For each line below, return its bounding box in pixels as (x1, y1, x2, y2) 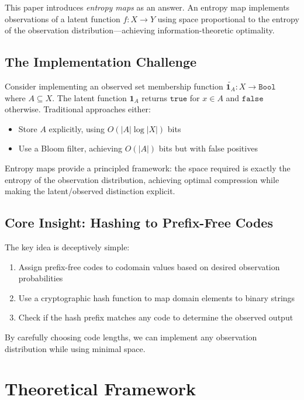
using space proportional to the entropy (157, 12, 299, 25)
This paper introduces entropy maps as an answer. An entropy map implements (5, 1, 290, 13)
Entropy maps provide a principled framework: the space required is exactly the (5, 161, 291, 174)
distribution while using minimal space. (5, 342, 146, 354)
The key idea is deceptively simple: (5, 240, 130, 253)
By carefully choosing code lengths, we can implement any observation (5, 330, 257, 343)
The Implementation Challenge (5, 53, 197, 71)
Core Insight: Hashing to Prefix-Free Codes (5, 213, 273, 232)
